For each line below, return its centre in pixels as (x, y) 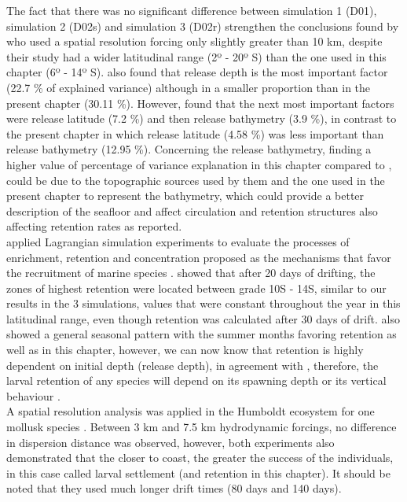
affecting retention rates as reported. (94, 226)
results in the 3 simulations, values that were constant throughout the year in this (203, 303)
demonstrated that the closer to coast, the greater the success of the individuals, (200, 458)
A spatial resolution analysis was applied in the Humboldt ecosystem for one (191, 411)
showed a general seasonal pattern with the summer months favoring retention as (202, 334)
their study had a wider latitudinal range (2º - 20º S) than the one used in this (196, 56)
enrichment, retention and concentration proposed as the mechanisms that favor (199, 257)
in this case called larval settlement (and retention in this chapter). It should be (198, 472)
